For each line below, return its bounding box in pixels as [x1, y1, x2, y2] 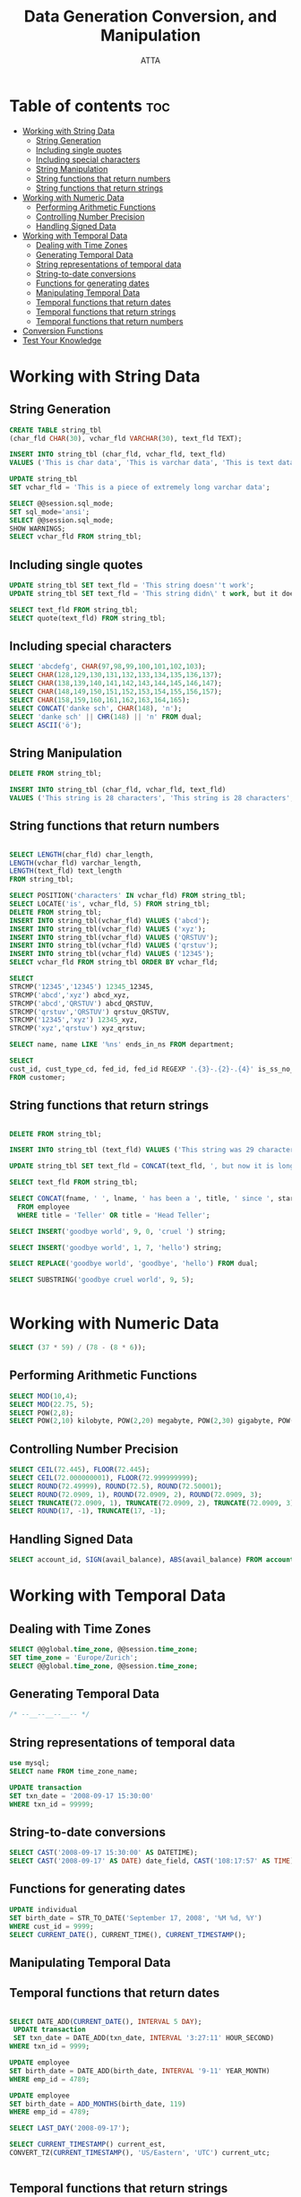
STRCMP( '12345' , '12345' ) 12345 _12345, [9, 982, 154, 991]
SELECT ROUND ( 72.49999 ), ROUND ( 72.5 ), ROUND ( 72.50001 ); [9, 1481, 222, 1491]
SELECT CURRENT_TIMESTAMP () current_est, [9, 2140, 167, 2150]
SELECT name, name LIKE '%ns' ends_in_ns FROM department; [9, 1040, 235, 1049]
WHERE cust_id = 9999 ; [9, 1922, 94, 1931]
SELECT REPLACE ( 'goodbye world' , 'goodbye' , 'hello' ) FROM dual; [9, 1259, 258, 1269]
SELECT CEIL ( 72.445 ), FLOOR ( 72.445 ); [9, 1465, 150, 1475]
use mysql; [9, 1759, 50, 1768]
